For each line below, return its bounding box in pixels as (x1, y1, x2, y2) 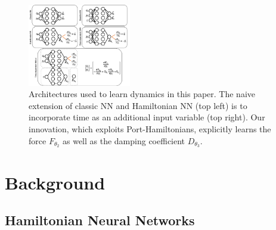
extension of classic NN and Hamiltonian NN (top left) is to (29, 99, 247, 111)
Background (5, 170, 106, 194)
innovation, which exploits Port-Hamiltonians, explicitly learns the (29, 123, 271, 135)
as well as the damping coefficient (62, 134, 185, 147)
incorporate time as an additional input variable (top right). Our (29, 111, 265, 123)
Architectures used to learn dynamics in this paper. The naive (29, 88, 256, 100)
